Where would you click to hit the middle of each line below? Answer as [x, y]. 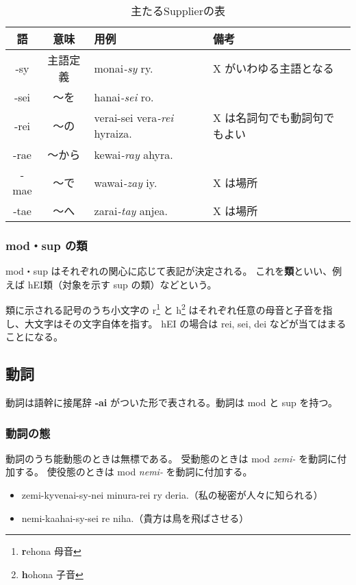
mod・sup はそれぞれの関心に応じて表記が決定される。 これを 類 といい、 [169, 271]
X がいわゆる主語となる [273, 68]
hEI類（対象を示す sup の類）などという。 [122, 284]
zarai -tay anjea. [131, 210]
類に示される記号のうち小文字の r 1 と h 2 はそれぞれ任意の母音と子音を [164, 309]
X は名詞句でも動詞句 [268, 117]
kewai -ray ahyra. [133, 154]
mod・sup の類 [47, 245]
